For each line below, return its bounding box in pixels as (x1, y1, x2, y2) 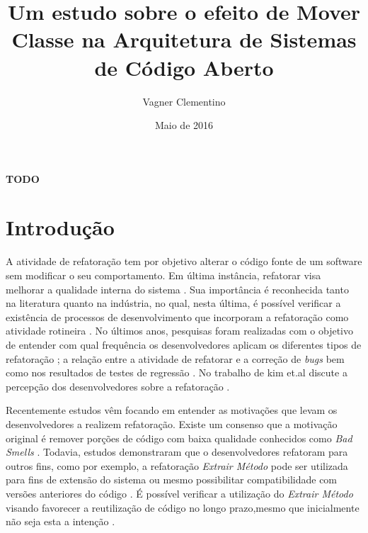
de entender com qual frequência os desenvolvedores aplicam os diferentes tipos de (6, 337, 362, 352)
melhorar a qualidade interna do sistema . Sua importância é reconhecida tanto (6, 281, 349, 296)
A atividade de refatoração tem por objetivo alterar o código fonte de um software (6, 254, 362, 269)
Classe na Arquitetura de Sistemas (11, 25, 357, 54)
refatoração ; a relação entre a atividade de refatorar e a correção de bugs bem (6, 351, 345, 366)
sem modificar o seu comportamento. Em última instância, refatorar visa (6, 268, 321, 282)
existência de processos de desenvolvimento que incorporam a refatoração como (6, 309, 349, 324)
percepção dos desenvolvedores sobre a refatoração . (6, 378, 230, 393)
